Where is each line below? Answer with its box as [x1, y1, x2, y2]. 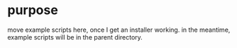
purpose [7, 2, 58, 18]
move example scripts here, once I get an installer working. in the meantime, [7, 25, 231, 34]
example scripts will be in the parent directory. [7, 32, 143, 41]
